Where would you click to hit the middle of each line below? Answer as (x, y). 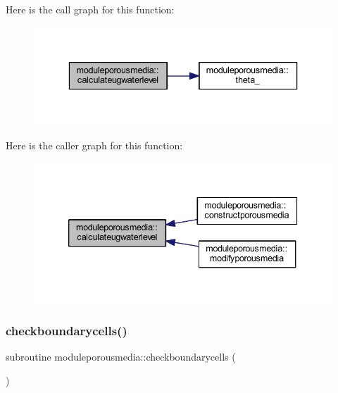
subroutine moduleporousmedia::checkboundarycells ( (121, 357)
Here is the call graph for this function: (90, 9)
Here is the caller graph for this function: (94, 145)
